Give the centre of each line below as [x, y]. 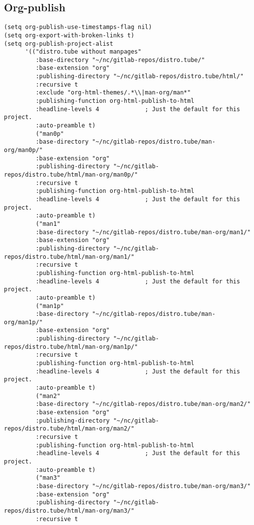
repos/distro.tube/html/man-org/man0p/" [71, 175]
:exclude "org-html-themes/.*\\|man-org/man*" [113, 93]
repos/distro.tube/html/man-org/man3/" [69, 510]
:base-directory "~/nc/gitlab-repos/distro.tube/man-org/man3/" [143, 486]
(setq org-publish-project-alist [59, 44]
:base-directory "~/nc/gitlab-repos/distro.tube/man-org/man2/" [143, 404]
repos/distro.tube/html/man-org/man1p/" [71, 347]
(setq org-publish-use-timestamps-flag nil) [78, 27]
